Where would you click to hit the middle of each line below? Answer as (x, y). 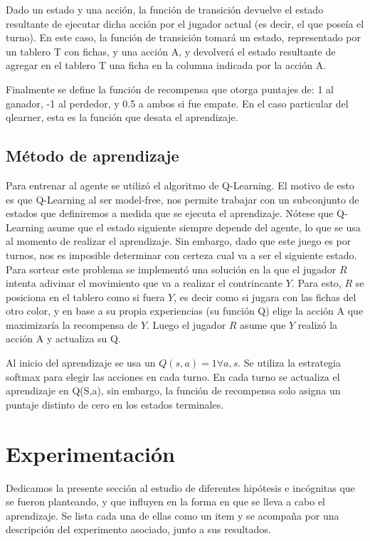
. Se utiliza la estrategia (289, 363)
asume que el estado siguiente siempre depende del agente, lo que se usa (204, 227)
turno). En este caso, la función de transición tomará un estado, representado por (183, 37)
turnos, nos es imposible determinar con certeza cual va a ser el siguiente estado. (181, 254)
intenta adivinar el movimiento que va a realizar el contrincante (144, 283)
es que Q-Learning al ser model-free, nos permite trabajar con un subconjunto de (183, 199)
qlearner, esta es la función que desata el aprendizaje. (122, 117)
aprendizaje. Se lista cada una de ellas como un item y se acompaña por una (173, 515)
